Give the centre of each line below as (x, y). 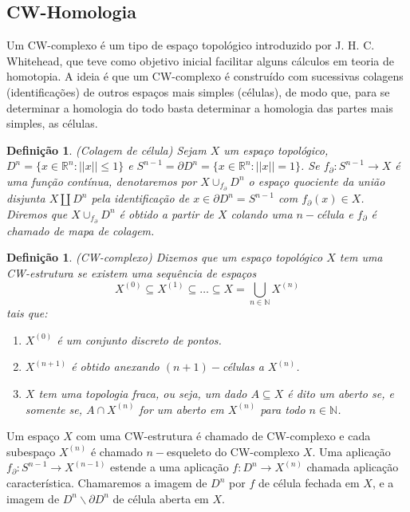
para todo (283, 409)
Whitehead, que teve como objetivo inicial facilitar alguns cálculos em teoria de (200, 60)
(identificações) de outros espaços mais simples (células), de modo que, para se (198, 91)
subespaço (31, 451)
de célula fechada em (309, 483)
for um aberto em (181, 409)
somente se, (54, 409)
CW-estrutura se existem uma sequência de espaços (132, 272)
